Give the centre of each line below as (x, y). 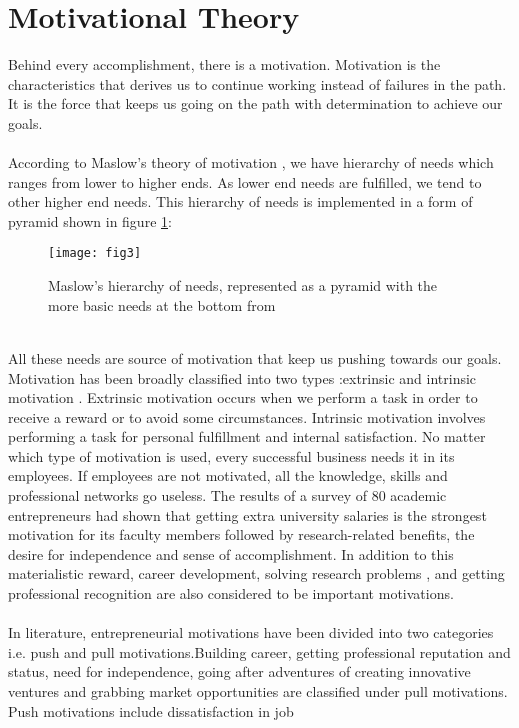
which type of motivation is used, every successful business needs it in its (231, 455)
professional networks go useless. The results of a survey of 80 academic (227, 495)
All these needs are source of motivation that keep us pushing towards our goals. (255, 357)
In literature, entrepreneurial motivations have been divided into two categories (251, 632)
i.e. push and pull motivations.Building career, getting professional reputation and (259, 651)
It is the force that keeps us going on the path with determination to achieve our (255, 103)
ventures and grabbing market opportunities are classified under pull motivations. (258, 691)
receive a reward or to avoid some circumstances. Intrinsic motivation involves (247, 416)
